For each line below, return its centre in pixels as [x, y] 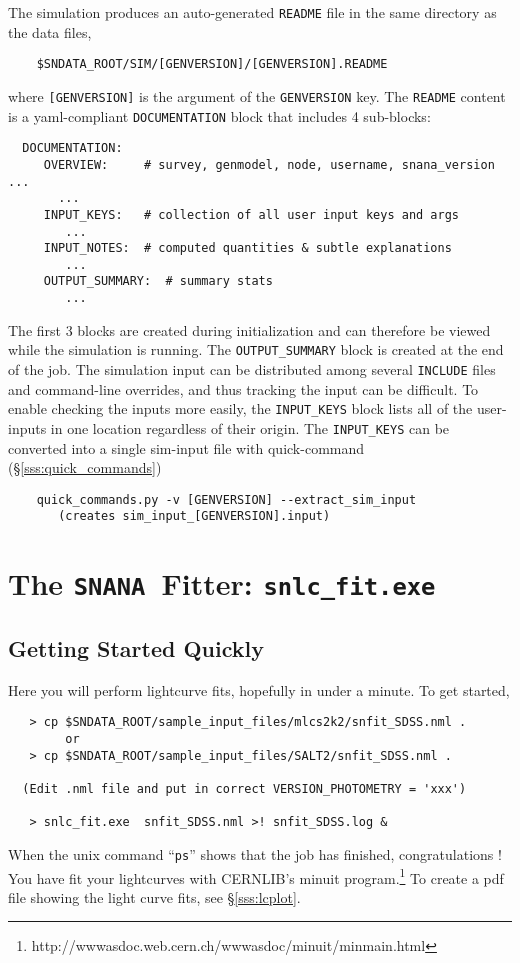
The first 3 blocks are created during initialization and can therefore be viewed [249, 329]
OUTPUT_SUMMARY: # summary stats [158, 281]
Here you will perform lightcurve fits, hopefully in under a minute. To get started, [259, 689]
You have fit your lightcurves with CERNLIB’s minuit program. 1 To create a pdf [256, 876]
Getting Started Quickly [136, 647]
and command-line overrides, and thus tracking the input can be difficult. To [243, 388]
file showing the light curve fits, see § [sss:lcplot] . [154, 896]
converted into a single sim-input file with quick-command [186, 447]
